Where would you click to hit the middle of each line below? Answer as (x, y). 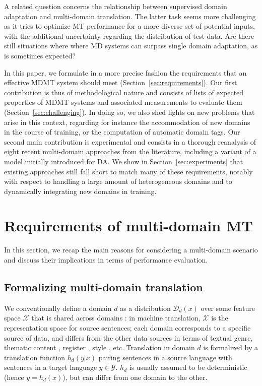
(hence (14, 377)
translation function (35, 357)
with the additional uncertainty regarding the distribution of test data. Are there (129, 36)
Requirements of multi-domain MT (128, 226)
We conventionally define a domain (58, 308)
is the (220, 318)
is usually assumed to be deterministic (188, 367)
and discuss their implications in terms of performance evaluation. (106, 260)
